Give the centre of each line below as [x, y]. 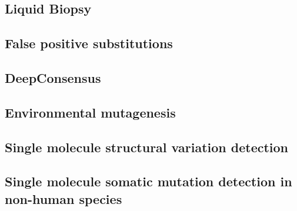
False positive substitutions [89, 43]
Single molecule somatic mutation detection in [148, 181]
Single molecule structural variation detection [147, 147]
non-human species [64, 198]
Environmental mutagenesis [90, 112]
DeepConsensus [53, 77]
